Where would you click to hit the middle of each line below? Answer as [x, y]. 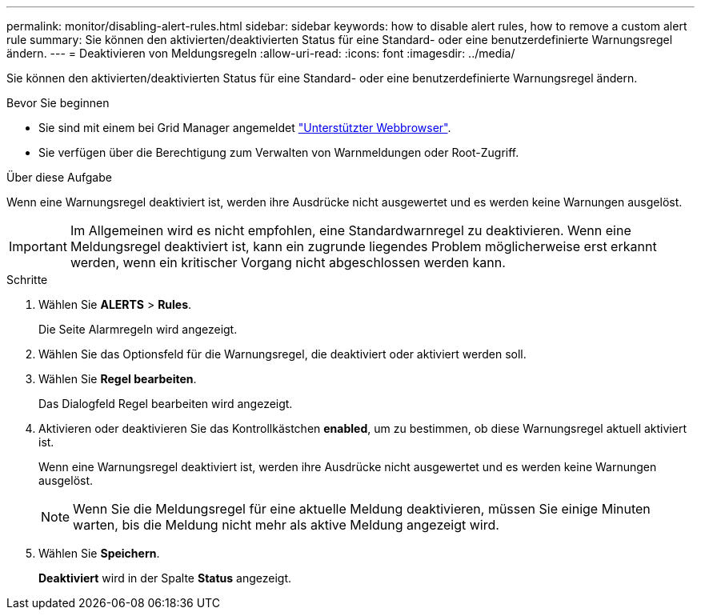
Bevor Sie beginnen [58, 103]
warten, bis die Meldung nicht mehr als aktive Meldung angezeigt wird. [286, 525]
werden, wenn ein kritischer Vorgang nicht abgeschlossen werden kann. [288, 262]
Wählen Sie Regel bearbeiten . [118, 379]
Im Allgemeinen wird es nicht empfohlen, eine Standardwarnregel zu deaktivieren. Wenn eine [350, 230]
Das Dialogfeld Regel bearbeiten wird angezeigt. [166, 404]
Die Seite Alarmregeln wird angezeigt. [138, 329]
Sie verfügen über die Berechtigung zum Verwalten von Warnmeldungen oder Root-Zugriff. [279, 152]
